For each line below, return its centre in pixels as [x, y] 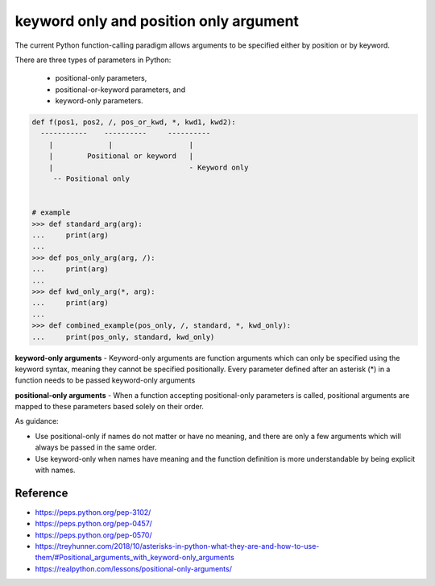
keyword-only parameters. [99, 101]
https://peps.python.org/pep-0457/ [94, 524]
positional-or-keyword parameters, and [120, 90]
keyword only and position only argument [157, 21]
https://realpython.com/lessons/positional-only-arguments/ [134, 568]
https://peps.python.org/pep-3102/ [93, 512]
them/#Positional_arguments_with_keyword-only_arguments [135, 558]
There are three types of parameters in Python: [93, 60]
